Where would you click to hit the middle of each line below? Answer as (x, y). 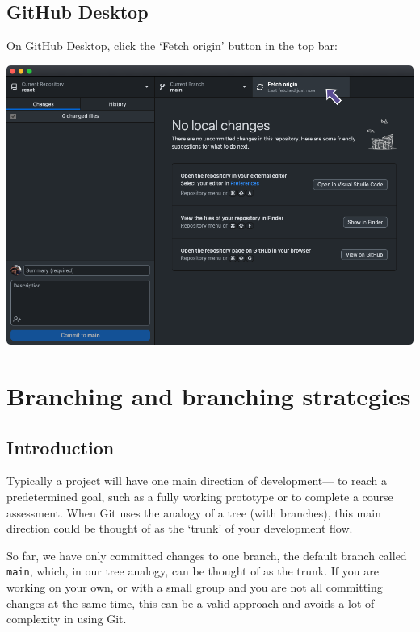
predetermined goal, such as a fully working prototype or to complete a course (200, 497)
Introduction (61, 447)
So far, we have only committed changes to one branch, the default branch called (207, 555)
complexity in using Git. (67, 619)
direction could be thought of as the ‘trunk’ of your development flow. (180, 528)
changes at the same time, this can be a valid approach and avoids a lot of (191, 603)
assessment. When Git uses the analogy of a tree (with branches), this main (194, 512)
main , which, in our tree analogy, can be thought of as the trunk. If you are (193, 571)
